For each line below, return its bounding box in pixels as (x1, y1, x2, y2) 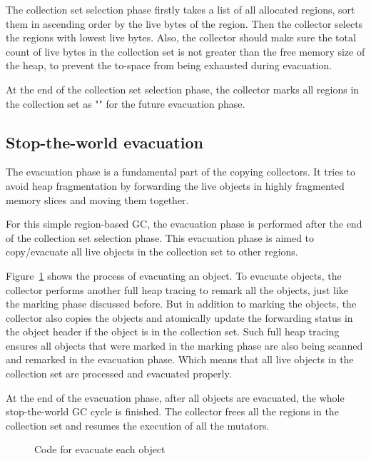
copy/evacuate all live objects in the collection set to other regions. (6, 244, 298, 259)
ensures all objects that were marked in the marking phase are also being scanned (6, 338, 363, 353)
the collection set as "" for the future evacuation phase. (6, 96, 245, 111)
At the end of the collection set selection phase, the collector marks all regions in (6, 81, 360, 96)
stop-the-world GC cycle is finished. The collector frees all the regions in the (6, 404, 339, 419)
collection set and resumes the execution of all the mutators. (6, 417, 270, 432)
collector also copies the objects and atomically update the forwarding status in (6, 310, 353, 325)
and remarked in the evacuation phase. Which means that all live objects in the (6, 352, 354, 367)
